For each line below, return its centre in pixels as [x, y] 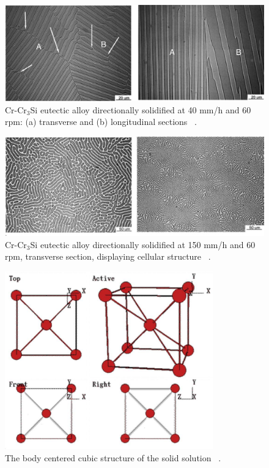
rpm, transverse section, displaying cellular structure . [108, 256]
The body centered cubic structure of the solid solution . [113, 457]
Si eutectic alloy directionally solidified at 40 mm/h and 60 [141, 109]
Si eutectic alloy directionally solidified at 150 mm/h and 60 [143, 244]
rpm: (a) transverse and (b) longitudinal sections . [101, 122]
